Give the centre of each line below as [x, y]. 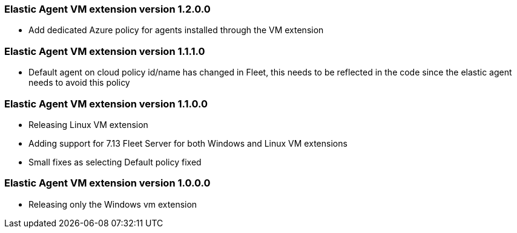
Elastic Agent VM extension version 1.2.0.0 [107, 9]
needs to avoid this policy [79, 83]
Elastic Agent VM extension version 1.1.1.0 [105, 51]
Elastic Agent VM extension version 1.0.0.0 [107, 183]
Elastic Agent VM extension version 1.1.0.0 [106, 104]
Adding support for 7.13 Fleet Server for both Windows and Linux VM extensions [188, 143]
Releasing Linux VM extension [88, 124]
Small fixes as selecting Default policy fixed [115, 162]
